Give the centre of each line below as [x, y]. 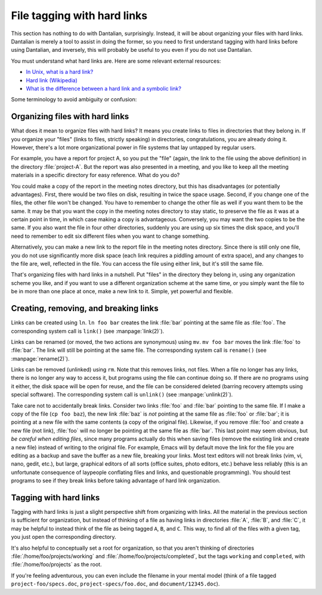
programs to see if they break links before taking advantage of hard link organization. [116, 481]
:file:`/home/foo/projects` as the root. [56, 565]
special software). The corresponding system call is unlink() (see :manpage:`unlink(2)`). [122, 395]
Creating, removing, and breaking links [85, 309]
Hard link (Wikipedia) [52, 80]
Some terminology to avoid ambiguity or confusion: [74, 100]
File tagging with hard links [79, 16]
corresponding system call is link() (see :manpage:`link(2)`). [88, 331]
